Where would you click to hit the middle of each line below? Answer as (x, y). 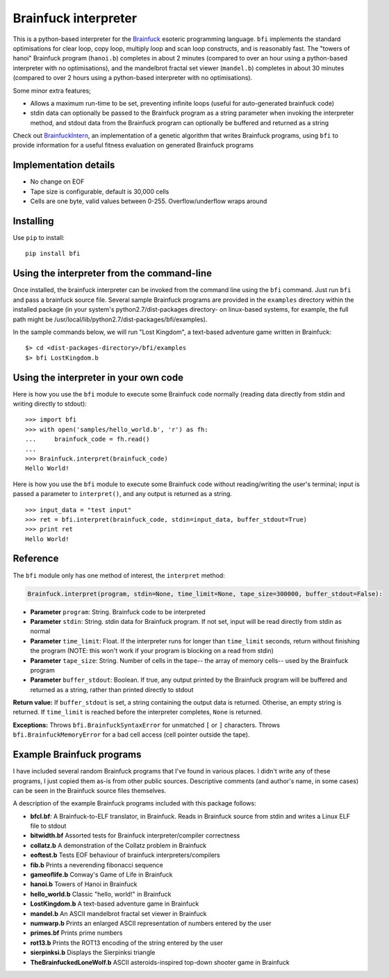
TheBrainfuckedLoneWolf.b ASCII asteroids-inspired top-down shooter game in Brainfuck (160, 962)
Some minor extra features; (52, 90)
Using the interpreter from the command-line (112, 274)
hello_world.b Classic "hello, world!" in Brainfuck (101, 894)
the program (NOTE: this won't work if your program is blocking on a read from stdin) (152, 651)
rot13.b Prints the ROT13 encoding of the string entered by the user (127, 943)
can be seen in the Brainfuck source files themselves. (90, 790)
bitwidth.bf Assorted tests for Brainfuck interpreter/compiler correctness (135, 835)
